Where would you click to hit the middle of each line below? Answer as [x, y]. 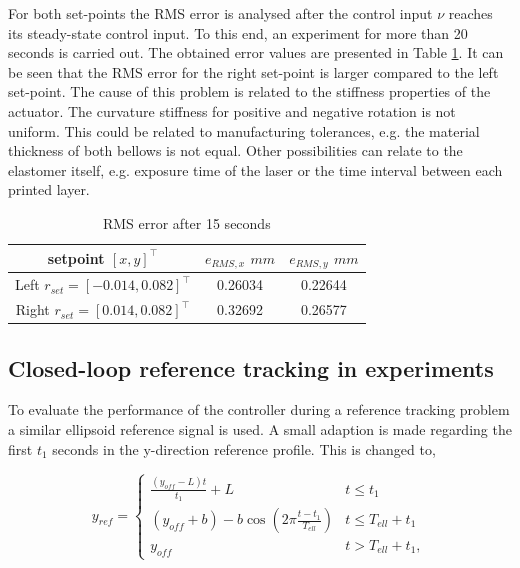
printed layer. [49, 189]
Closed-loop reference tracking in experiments [251, 367]
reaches [470, 13]
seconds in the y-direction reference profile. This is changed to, [244, 448]
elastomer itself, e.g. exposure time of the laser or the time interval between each [255, 169]
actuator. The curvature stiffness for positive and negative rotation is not [232, 110]
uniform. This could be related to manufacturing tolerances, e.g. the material [244, 130]
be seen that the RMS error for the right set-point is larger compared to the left [253, 71]
